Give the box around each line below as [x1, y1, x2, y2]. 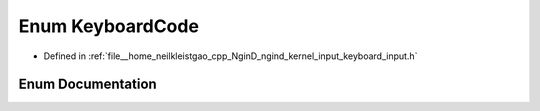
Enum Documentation [18, 76, 157, 93]
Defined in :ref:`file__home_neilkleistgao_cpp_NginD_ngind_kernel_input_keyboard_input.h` [43, 50, 418, 62]
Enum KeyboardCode [18, 15, 200, 37]
